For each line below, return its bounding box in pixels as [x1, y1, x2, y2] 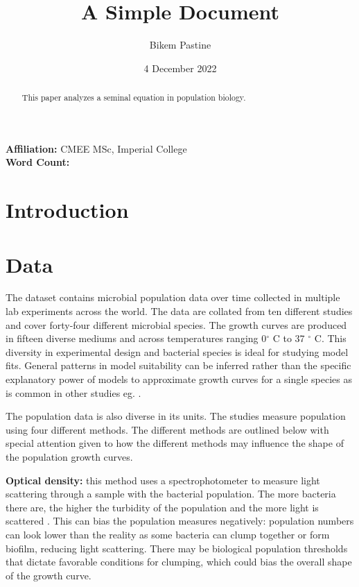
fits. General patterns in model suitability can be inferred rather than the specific [6, 358, 351, 373]
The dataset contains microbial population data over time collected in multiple [6, 290, 340, 305]
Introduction [6, 196, 129, 224]
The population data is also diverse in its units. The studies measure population [6, 409, 346, 423]
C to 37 [272, 331, 305, 346]
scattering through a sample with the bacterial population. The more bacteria [6, 486, 336, 501]
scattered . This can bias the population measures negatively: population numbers [6, 513, 354, 528]
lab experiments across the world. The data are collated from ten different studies [6, 304, 353, 318]
